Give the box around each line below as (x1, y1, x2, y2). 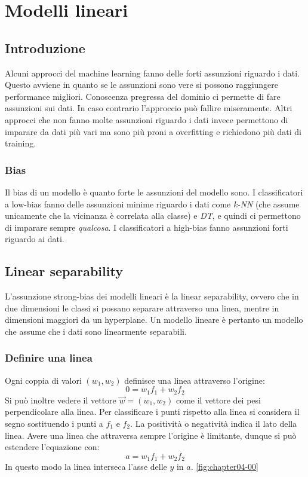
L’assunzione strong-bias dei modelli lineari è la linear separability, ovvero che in (5, 290, 299, 302)
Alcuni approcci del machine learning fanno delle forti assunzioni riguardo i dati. (5, 66, 300, 79)
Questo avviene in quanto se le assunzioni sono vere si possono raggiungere (5, 78, 279, 91)
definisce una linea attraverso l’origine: (124, 374, 265, 386)
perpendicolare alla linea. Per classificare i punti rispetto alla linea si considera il (5, 405, 300, 418)
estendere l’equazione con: (5, 441, 100, 453)
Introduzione (5, 38, 85, 57)
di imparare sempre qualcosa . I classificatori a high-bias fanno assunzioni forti (5, 221, 288, 233)
